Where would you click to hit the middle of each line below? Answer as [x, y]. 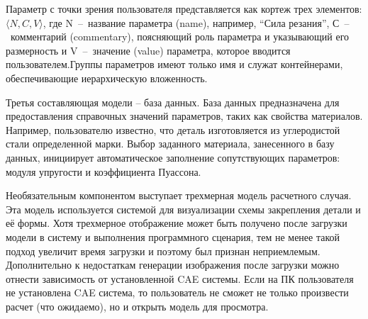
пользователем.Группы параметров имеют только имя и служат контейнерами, [174, 64]
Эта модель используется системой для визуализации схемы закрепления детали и [183, 209]
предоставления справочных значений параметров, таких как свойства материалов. [184, 116]
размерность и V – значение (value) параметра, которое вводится [148, 50]
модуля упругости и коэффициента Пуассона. [104, 171]
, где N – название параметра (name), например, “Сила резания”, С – [196, 22]
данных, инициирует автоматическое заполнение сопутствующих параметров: [173, 157]
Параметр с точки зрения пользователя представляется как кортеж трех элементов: [184, 9]
